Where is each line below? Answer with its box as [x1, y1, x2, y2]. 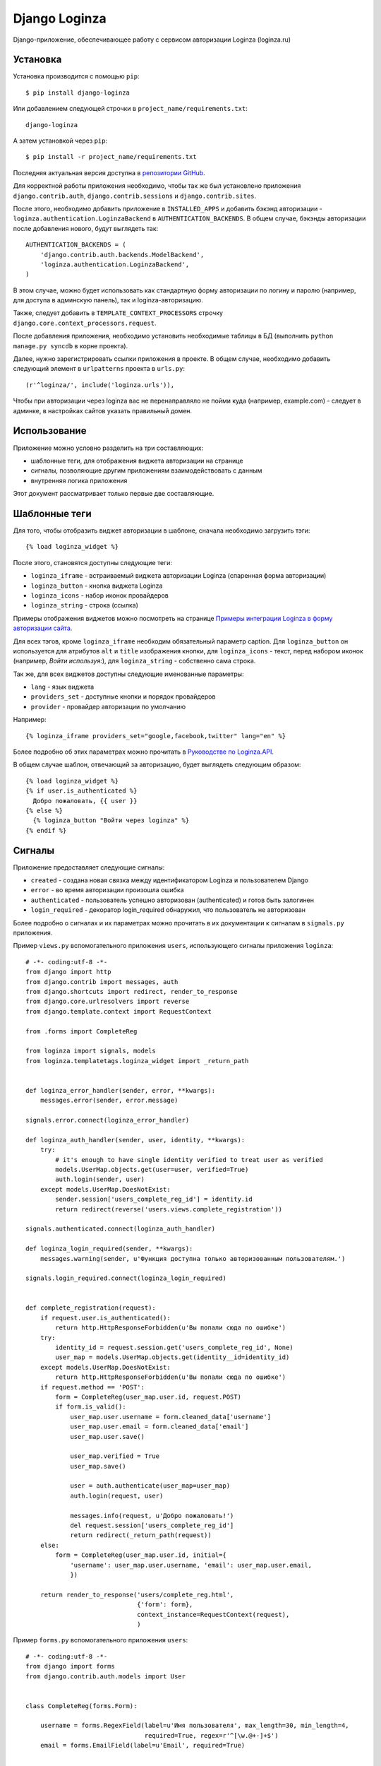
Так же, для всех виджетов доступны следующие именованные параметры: [13, 670, 244, 678]
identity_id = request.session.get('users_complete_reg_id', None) [55, 1344, 294, 1352]
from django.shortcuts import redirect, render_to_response [25, 988, 238, 995]
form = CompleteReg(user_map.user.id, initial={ [55, 1551, 227, 1559]
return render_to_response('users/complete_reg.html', [40, 1590, 234, 1599]
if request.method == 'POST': [40, 1383, 145, 1391]
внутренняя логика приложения [30, 476, 128, 485]
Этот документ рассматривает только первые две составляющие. [13, 490, 214, 498]
